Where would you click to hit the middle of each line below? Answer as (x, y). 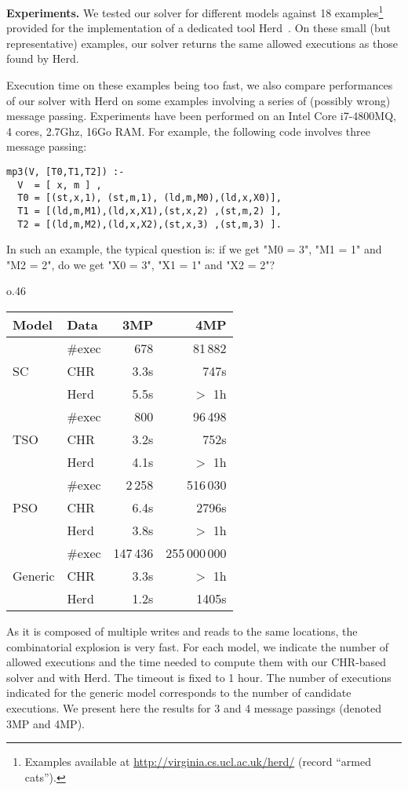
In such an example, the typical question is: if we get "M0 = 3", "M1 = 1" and (194, 249)
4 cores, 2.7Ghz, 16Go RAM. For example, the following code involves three (189, 131)
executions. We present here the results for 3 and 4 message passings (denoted (194, 708)
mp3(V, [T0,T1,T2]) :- (66, 172)
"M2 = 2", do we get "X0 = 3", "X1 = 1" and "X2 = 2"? (141, 264)
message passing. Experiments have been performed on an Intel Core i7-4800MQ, (201, 116)
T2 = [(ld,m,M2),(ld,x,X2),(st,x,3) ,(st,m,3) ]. (149, 224)
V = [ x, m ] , (60, 185)
